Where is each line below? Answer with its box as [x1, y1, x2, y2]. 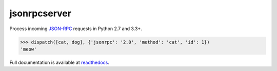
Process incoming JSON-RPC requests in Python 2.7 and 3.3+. [9, 26, 142, 32]
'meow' [20, 46, 37, 52]
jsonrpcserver [9, 8, 72, 19]
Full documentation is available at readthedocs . [9, 59, 110, 65]
